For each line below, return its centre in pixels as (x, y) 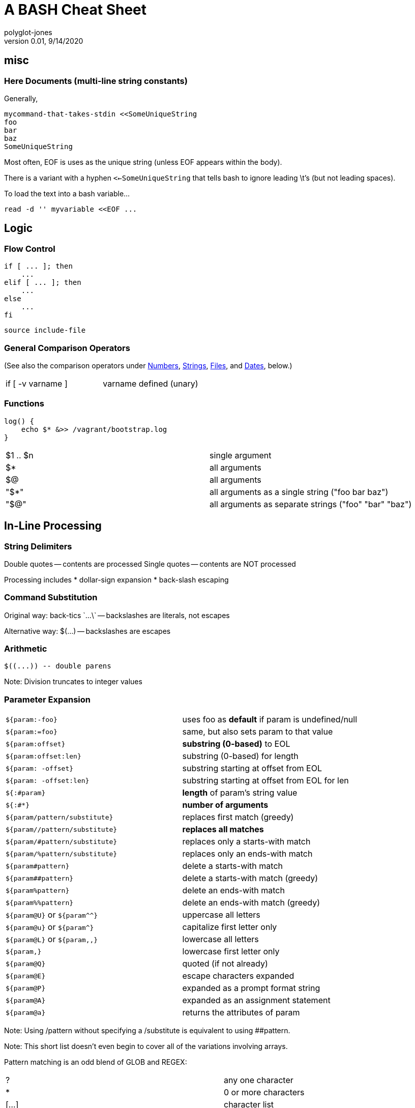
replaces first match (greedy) (238, 817)
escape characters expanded (238, 976)
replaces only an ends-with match (247, 854)
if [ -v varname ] (37, 383)
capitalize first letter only (230, 927)
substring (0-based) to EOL (236, 744)
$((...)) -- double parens (58, 666)
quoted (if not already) (225, 964)
